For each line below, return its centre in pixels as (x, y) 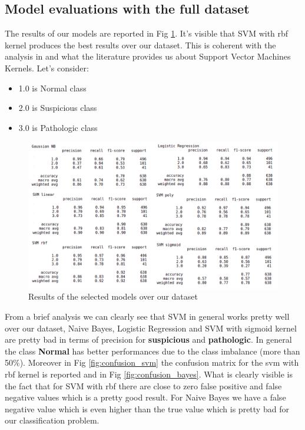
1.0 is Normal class (52, 88)
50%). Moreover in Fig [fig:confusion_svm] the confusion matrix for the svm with (152, 362)
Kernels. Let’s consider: (47, 68)
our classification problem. (52, 420)
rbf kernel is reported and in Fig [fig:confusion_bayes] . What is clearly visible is (149, 374)
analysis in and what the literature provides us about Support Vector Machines (148, 56)
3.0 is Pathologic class (58, 127)
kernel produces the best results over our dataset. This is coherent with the (140, 45)
